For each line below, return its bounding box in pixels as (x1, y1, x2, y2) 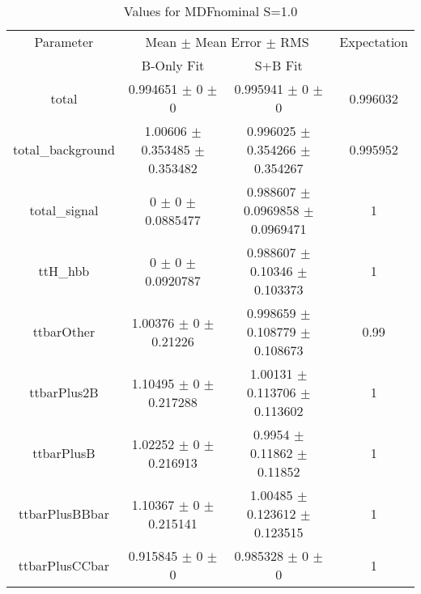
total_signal (29, 201, 99, 219)
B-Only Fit (141, 56, 205, 74)
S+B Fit (254, 56, 303, 74)
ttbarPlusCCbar (18, 555, 110, 575)
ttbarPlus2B (29, 383, 99, 401)
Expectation (339, 32, 408, 51)
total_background (13, 140, 115, 159)
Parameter (34, 32, 94, 51)
